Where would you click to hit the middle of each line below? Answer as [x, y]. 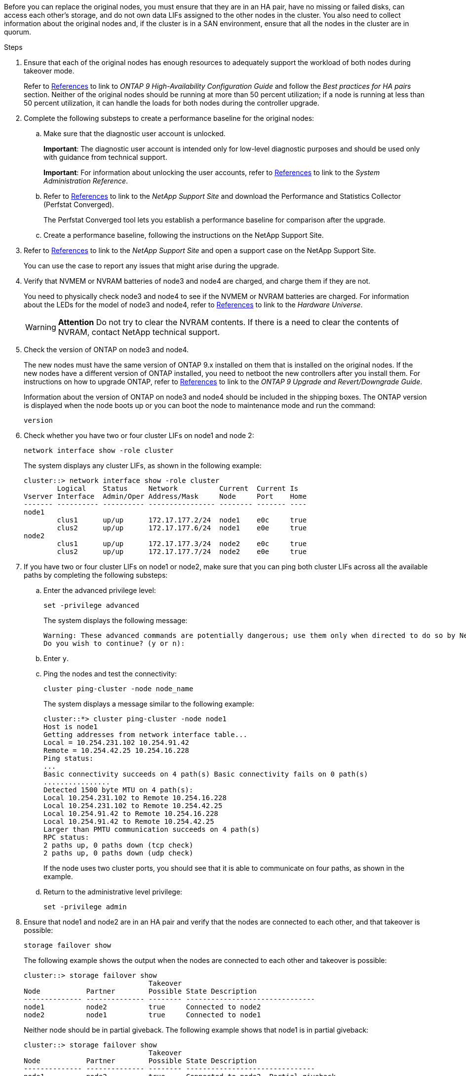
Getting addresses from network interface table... [146, 735]
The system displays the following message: [116, 620]
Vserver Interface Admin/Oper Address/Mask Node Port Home [165, 496]
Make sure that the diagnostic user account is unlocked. [135, 133]
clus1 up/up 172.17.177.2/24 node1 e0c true [182, 520]
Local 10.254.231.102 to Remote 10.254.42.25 [133, 806]
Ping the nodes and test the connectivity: [110, 674]
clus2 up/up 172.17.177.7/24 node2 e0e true [182, 552]
